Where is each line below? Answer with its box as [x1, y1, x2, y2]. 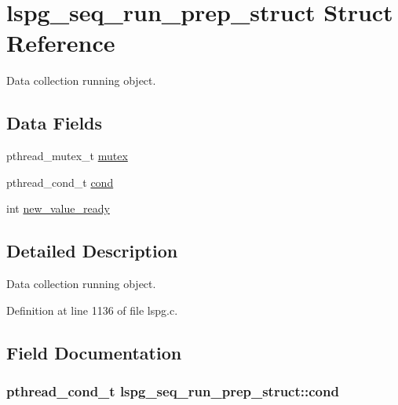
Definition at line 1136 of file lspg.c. [6, 301, 178, 318]
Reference [6, 27, 115, 59]
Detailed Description [6, 239, 178, 263]
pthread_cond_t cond [6, 173, 114, 190]
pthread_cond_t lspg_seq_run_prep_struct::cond [6, 381, 339, 400]
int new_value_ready [6, 200, 110, 217]
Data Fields [6, 111, 103, 135]
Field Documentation [6, 340, 182, 364]
